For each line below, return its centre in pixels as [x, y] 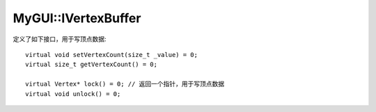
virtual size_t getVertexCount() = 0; [92, 65]
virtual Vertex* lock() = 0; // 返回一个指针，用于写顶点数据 [125, 84]
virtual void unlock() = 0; [73, 94]
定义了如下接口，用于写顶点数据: [60, 39]
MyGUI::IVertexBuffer [77, 18]
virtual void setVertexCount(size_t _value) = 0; [112, 55]
